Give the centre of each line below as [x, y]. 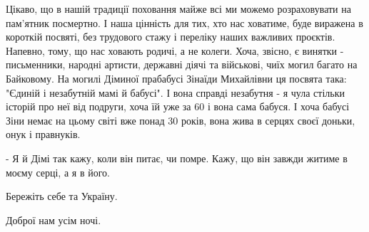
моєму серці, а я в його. [58, 172]
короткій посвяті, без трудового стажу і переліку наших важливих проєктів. [171, 37]
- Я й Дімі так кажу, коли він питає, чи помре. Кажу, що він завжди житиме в [177, 158]
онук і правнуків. [43, 134]
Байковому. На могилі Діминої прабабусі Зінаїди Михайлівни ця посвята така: [176, 78]
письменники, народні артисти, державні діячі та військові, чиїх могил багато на [182, 64]
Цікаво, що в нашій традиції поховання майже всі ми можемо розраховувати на [178, 9]
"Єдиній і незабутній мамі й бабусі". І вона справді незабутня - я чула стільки [175, 92]
